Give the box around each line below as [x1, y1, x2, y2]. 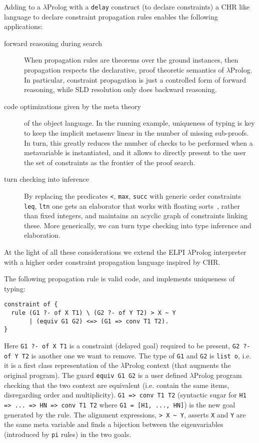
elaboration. [24, 230, 60, 240]
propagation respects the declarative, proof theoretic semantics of [24, 65, 224, 75]
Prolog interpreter [191, 247, 246, 257]
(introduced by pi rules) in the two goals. [4, 428, 131, 439]
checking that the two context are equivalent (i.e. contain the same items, [4, 379, 229, 390]
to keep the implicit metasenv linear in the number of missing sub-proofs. [24, 128, 249, 138]
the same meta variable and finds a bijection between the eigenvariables [4, 419, 223, 429]
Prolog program [193, 369, 242, 380]
